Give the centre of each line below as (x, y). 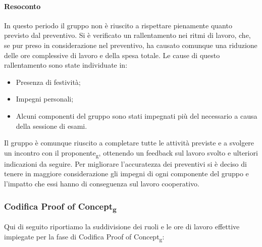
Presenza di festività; (48, 82)
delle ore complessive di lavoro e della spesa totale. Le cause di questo (112, 55)
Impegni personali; (45, 99)
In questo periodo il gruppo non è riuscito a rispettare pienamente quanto (118, 25)
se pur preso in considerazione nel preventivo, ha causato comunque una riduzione (131, 45)
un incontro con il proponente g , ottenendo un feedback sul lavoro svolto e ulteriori (131, 153)
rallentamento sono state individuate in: (66, 65)
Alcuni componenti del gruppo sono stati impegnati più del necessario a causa (137, 115)
